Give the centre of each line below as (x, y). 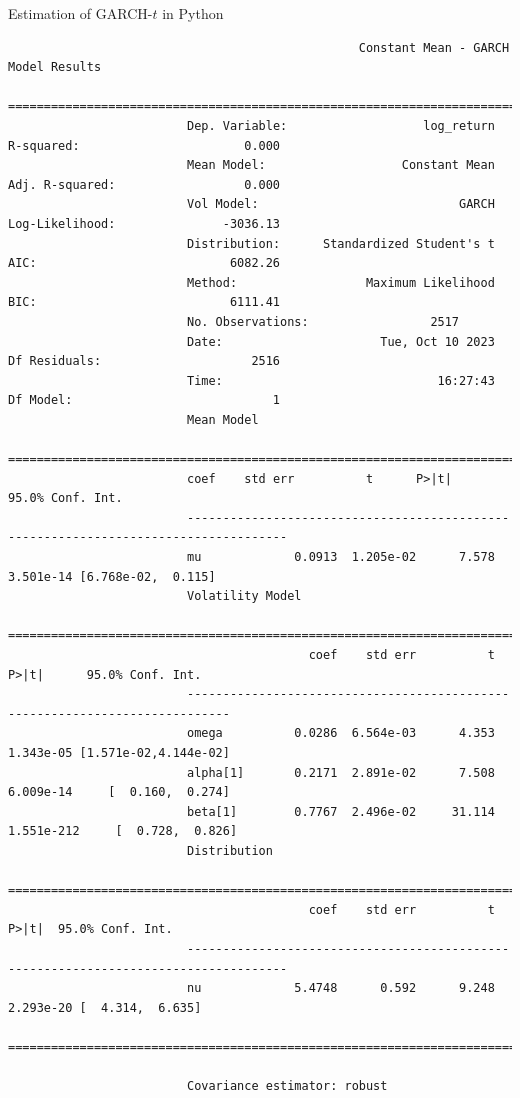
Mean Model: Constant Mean (340, 165)
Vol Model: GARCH (340, 204)
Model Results (55, 67)
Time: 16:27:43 (340, 380)
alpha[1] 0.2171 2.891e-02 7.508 (340, 772)
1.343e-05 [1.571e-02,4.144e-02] (119, 752)
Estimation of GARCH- (80, 13)
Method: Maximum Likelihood (340, 282)
